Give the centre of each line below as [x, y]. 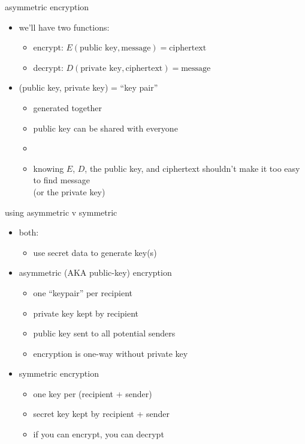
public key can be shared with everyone [105, 128]
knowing [49, 168]
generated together [68, 107]
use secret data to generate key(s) [95, 252]
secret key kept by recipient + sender [101, 414]
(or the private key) [69, 191]
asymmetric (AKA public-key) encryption [95, 272]
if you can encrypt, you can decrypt [99, 434]
